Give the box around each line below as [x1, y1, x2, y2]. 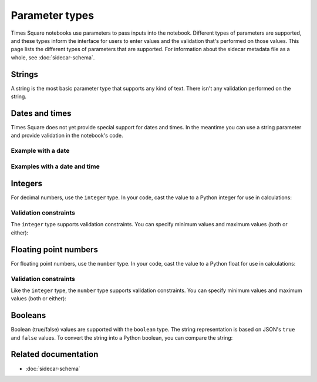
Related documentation [11, 350, 99, 360]
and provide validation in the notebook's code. [11, 132, 123, 139]
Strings [11, 69, 38, 79]
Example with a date [11, 147, 70, 155]
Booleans [11, 310, 46, 320]
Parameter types [11, 9, 94, 22]
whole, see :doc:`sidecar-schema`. [11, 53, 95, 61]
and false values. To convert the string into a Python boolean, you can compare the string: [11, 334, 233, 341]
